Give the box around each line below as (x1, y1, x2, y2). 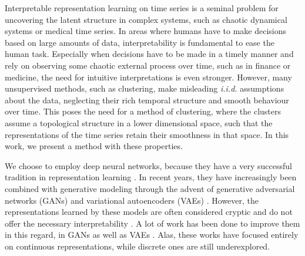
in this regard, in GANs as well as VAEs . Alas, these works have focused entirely (5, 228, 299, 241)
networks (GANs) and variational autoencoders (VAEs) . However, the (5, 194, 259, 206)
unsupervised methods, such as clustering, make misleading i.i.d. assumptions (5, 82, 284, 95)
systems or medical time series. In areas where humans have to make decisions (5, 25, 287, 37)
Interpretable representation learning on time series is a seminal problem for (5, 2, 279, 14)
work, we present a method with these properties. (5, 140, 183, 152)
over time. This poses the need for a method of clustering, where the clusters (5, 105, 281, 117)
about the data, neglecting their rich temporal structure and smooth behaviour (5, 93, 289, 106)
